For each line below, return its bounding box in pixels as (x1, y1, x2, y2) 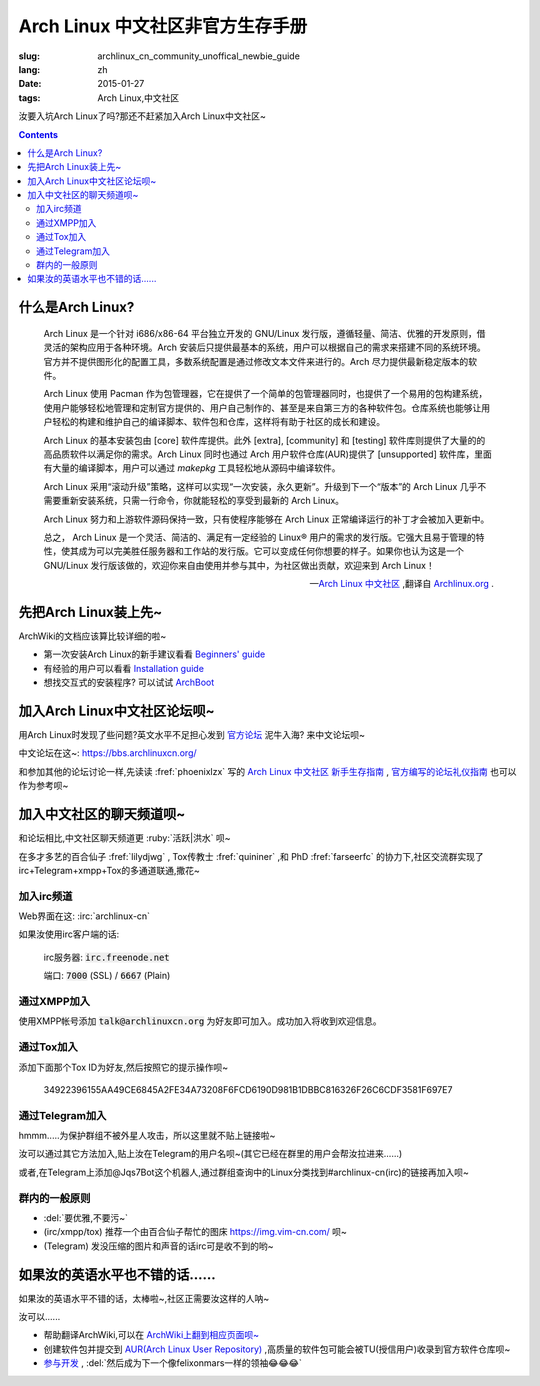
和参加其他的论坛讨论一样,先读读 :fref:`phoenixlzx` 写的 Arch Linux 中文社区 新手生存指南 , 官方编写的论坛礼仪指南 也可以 (18, 765, 517, 777)
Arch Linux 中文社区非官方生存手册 (18, 15, 308, 37)
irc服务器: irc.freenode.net (43, 951, 170, 963)
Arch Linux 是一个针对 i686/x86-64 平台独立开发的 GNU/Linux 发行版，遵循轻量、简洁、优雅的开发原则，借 (43, 327, 486, 339)
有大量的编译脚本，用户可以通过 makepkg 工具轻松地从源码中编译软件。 (43, 462, 341, 474)
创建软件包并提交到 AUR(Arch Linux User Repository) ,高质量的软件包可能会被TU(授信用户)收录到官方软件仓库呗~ (43, 1343, 511, 1355)
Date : (18, 78, 42, 90)
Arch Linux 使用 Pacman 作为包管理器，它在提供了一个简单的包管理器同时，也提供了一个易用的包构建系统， (43, 388, 488, 400)
